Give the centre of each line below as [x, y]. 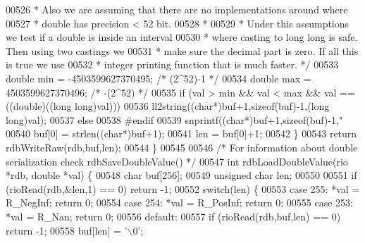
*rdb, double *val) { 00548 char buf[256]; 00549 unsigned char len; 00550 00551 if [181, 175]
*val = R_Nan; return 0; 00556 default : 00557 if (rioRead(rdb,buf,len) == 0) [173, 216]
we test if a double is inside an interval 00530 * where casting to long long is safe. [182, 37]
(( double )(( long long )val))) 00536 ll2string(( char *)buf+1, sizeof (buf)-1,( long [168, 106]
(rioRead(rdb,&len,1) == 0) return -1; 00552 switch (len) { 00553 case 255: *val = [183, 188]
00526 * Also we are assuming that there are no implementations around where [177, 9]
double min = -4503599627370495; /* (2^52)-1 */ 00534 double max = [159, 78]
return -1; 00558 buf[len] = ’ [67, 230]
